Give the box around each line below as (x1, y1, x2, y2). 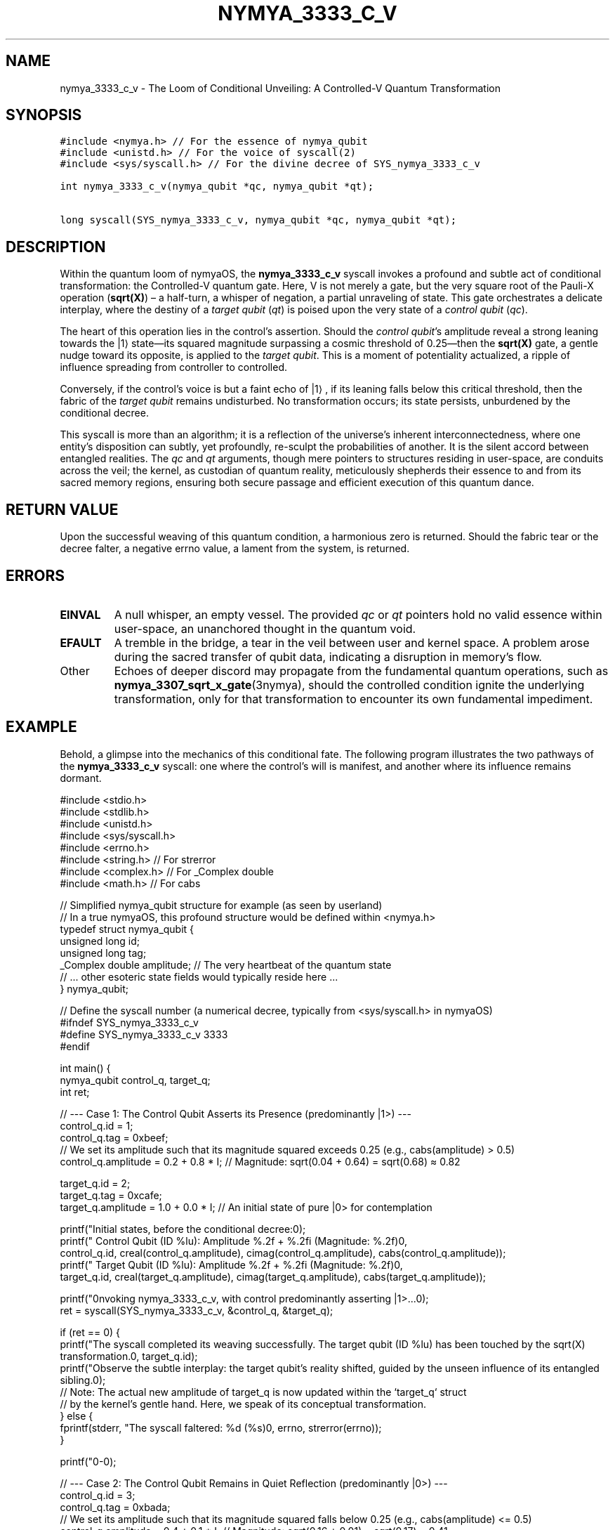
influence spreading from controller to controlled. (60, 361, 287, 374)
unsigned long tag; (60, 946, 147, 959)
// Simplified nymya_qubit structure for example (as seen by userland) (60, 898, 383, 911)
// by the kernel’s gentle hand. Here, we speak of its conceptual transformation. (60, 1397, 426, 1410)
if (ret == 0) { (60, 1326, 121, 1338)
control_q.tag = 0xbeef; (60, 1131, 168, 1144)
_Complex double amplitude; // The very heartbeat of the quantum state (60, 958, 392, 971)
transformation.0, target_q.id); (60, 1349, 198, 1362)
